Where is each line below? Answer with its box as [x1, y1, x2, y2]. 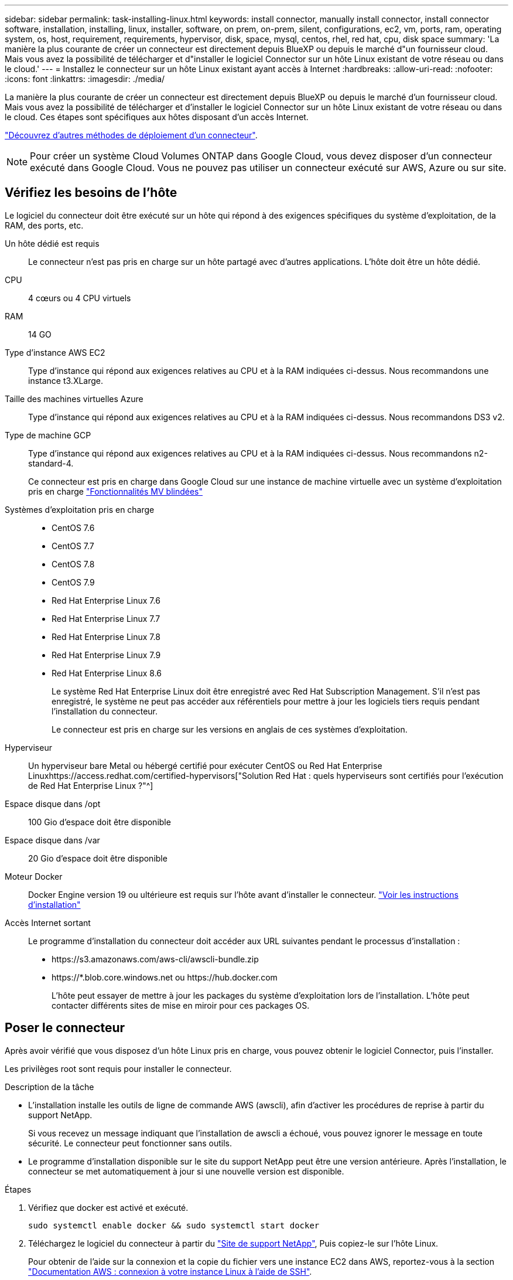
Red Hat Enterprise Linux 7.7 [52, 613, 160, 624]
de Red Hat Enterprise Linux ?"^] [28, 780, 153, 791]
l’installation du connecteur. [52, 706, 158, 716]
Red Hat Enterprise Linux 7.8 [52, 631, 160, 642]
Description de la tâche [5, 1081, 94, 1092]
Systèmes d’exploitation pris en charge [5, 504, 155, 515]
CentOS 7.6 [52, 522, 95, 533]
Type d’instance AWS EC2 [5, 347, 105, 358]
